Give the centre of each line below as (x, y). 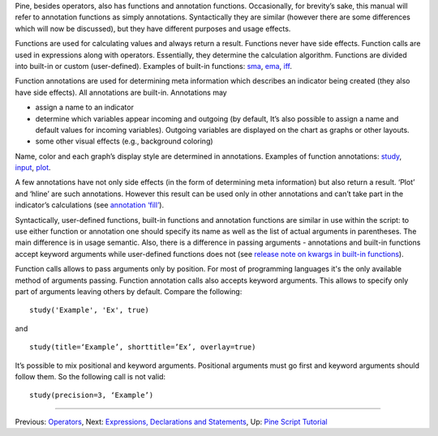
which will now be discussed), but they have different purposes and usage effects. (153, 28)
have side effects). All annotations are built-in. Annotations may (121, 92)
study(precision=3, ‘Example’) (92, 395)
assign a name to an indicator (84, 107)
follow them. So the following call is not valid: (90, 376)
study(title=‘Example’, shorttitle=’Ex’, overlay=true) (143, 347)
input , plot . (33, 168)
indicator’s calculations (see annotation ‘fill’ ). (90, 205)
